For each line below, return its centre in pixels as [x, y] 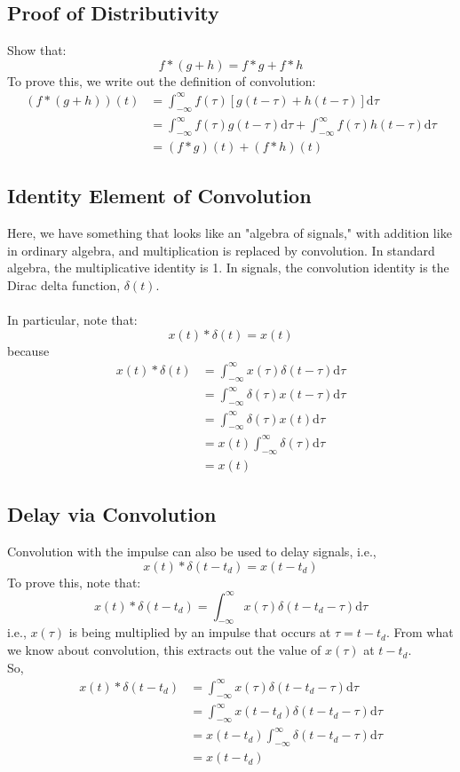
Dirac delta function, [64, 285]
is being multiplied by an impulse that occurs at [200, 632]
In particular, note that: [72, 320]
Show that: [37, 50]
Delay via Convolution [112, 514]
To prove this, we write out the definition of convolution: [162, 80]
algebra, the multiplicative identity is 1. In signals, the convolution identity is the [228, 268]
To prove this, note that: [74, 582]
